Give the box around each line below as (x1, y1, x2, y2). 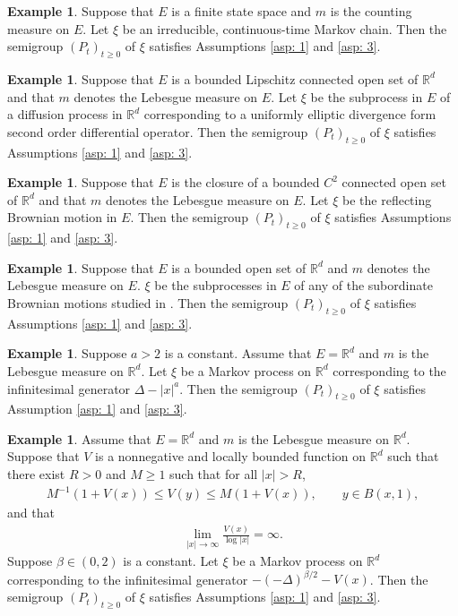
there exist (7, 465, 65, 483)
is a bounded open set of (171, 258, 307, 277)
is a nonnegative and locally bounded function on (95, 447, 367, 466)
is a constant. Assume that (164, 344, 312, 363)
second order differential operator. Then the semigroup (7, 122, 308, 141)
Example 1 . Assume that (7, 429, 151, 448)
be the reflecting (342, 190, 432, 209)
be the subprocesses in (154, 276, 277, 295)
